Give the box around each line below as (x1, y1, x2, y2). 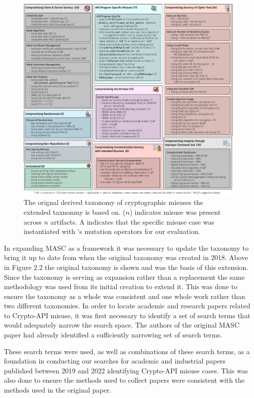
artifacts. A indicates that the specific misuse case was (50, 216, 215, 227)
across (24, 216, 42, 227)
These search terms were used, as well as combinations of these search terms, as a (4, 346, 250, 356)
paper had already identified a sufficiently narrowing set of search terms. (4, 330, 222, 340)
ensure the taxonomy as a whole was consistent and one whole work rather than (4, 291, 246, 301)
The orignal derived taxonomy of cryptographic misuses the (24, 197, 203, 207)
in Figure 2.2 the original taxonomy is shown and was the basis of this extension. (4, 262, 249, 272)
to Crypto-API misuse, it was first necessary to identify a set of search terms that (4, 310, 251, 320)
